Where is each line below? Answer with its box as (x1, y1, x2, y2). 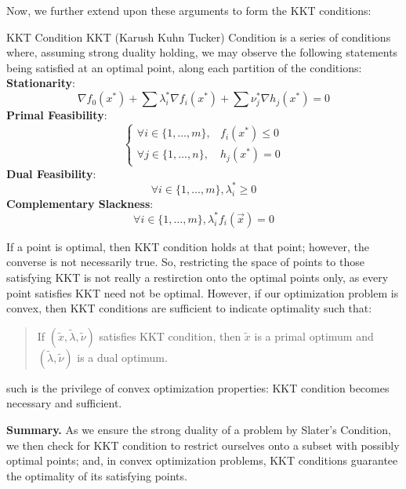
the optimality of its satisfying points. (6, 467, 187, 484)
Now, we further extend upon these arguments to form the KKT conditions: (6, 2, 372, 18)
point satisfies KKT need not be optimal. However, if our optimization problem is (6, 284, 399, 301)
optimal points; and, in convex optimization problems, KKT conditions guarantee (6, 452, 398, 469)
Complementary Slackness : (6, 195, 154, 211)
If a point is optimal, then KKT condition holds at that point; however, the (6, 238, 370, 254)
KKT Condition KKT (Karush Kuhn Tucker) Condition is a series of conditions (6, 28, 391, 45)
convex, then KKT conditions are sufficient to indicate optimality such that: (6, 300, 372, 316)
